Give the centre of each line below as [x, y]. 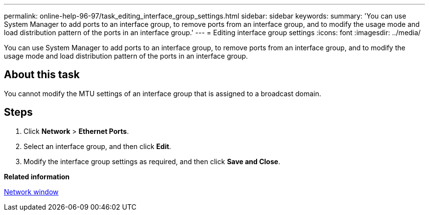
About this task [42, 75]
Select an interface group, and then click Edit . [97, 146]
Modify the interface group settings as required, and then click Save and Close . [152, 161]
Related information [37, 176]
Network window [31, 192]
